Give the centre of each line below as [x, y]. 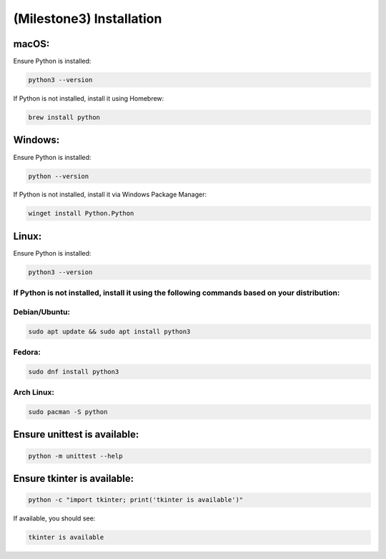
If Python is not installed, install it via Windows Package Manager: [110, 195]
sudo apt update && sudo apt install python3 [109, 331]
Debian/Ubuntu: [42, 312]
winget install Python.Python [81, 213]
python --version [59, 176]
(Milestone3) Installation [88, 19]
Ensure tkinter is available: [74, 478]
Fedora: [27, 352]
